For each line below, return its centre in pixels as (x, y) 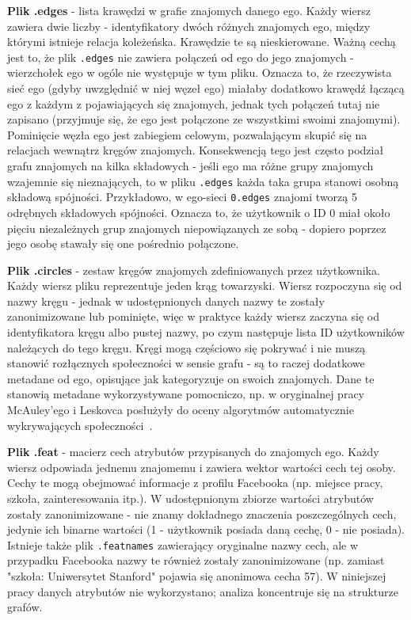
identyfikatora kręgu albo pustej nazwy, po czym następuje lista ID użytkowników (206, 332)
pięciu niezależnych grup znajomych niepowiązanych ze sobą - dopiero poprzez (197, 228)
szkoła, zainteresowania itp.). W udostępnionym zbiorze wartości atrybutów (190, 498)
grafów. (25, 607)
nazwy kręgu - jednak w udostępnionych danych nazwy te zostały (166, 300)
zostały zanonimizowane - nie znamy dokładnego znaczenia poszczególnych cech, (202, 513)
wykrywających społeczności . (80, 425)
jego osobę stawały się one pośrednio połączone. (123, 243)
